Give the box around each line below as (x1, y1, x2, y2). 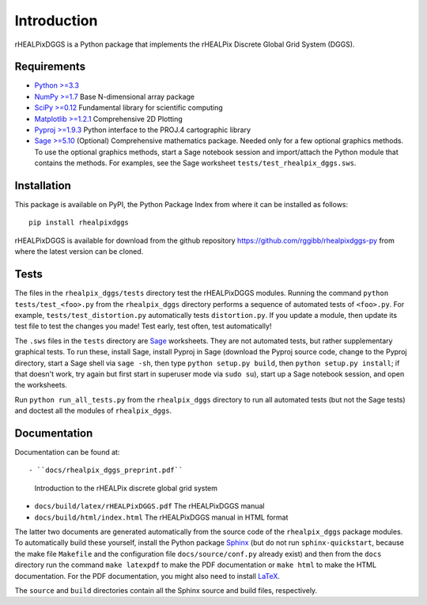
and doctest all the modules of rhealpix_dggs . (14, 406, 172, 415)
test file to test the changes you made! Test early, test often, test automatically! (14, 321, 272, 331)
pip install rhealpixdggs (28, 218, 130, 227)
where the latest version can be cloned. (14, 247, 144, 256)
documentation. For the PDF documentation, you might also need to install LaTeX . (14, 571, 281, 580)
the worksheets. (14, 380, 67, 390)
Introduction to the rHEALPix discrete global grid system (34, 483, 217, 493)
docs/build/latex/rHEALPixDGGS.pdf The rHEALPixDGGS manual (34, 501, 265, 511)
